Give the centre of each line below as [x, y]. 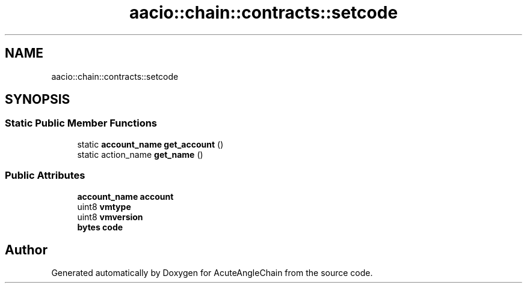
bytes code [100, 227]
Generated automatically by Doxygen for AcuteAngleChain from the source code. [212, 273]
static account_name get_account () [150, 144]
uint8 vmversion [110, 217]
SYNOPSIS [38, 100]
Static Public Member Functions [81, 123]
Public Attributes [45, 175]
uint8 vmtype [104, 206]
